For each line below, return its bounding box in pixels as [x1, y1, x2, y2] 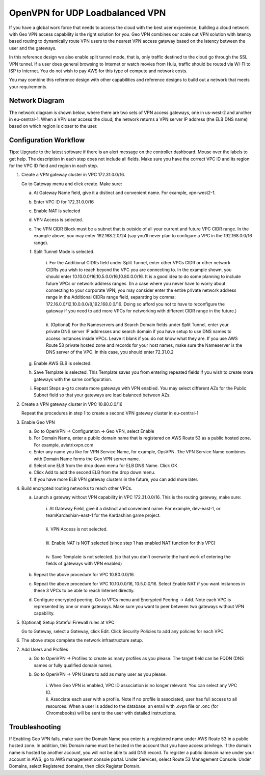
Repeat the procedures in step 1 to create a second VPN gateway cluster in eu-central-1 [21, 410, 199, 416]
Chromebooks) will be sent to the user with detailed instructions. [46, 710, 177, 716]
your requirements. [9, 83, 48, 89]
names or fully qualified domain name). [33, 662, 113, 668]
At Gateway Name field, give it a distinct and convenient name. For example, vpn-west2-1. [33, 190, 216, 196]
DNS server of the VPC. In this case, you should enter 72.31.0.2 [46, 349, 174, 355]
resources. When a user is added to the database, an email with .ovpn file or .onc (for [46, 703, 218, 709]
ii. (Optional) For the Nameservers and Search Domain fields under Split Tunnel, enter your [46, 322, 229, 328]
